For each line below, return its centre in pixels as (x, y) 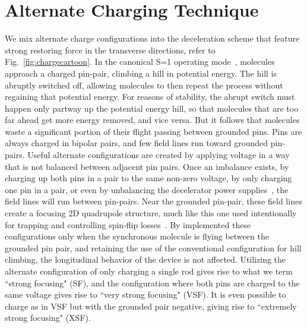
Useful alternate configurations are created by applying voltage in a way (159, 155)
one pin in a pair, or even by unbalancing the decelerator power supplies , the (147, 189)
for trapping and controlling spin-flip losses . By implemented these (128, 224)
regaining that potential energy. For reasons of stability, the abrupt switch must (150, 97)
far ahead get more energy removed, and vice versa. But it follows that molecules (152, 120)
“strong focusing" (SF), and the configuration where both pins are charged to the (152, 283)
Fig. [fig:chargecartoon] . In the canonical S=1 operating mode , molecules (140, 61)
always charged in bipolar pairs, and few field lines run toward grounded (137, 143)
